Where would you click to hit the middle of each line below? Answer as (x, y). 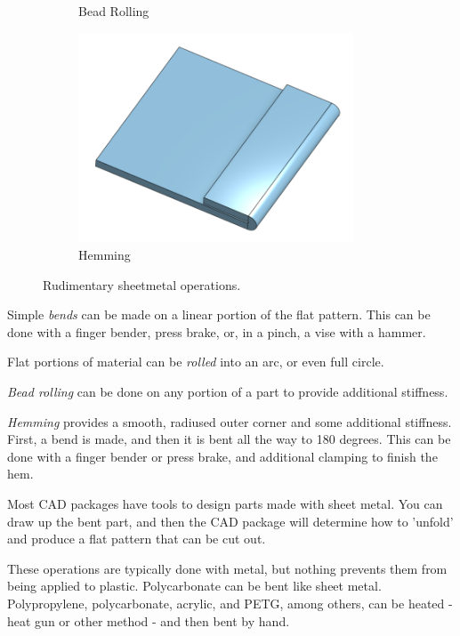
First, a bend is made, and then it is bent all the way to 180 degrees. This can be (229, 439)
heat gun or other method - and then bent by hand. (149, 620)
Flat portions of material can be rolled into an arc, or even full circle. (196, 362)
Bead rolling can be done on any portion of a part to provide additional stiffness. (228, 391)
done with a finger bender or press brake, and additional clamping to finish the (222, 456)
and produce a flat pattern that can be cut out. (137, 539)
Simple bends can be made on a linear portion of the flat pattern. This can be (219, 314)
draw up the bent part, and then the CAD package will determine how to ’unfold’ (230, 521)
